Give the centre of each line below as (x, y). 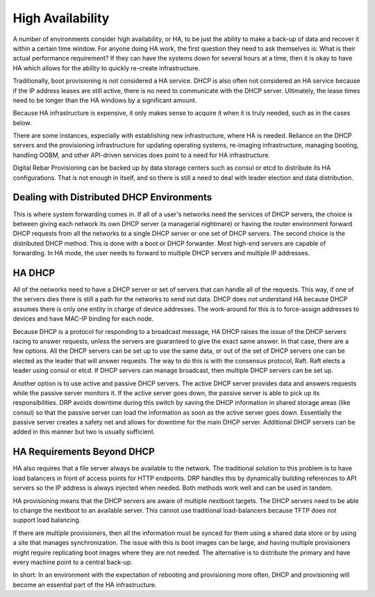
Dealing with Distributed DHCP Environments (112, 197)
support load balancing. (47, 520)
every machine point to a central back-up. (73, 562)
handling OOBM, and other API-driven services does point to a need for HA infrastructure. (142, 155)
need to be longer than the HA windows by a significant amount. (105, 100)
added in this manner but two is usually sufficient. (84, 432)
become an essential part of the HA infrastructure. (85, 584)
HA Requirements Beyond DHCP (84, 452)
